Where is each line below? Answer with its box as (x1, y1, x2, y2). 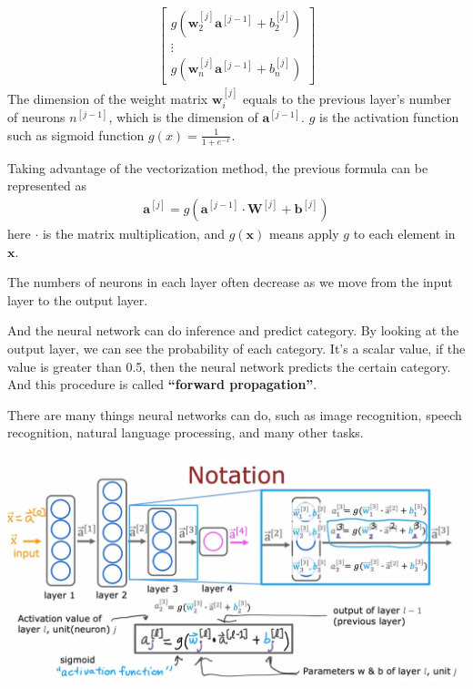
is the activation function (318, 108, 459, 127)
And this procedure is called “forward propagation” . (7, 375, 317, 394)
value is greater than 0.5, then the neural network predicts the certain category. (7, 356, 451, 375)
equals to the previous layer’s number (243, 88, 452, 108)
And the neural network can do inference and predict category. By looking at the (7, 321, 459, 340)
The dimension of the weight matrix (7, 88, 208, 108)
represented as (7, 176, 86, 195)
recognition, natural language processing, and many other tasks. (7, 423, 364, 442)
